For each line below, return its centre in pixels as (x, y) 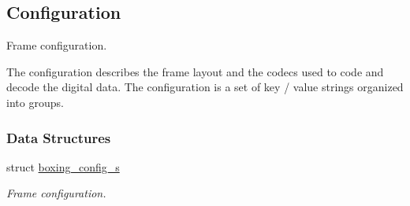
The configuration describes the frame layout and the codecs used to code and (195, 71)
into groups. (35, 102)
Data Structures (59, 137)
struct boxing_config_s (63, 166)
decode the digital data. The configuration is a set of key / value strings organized (205, 87)
